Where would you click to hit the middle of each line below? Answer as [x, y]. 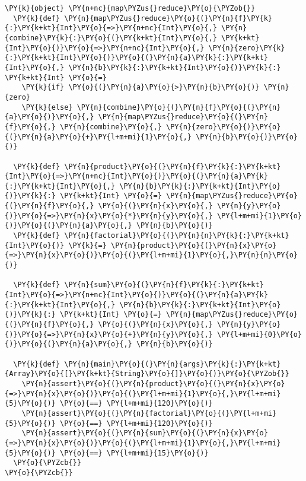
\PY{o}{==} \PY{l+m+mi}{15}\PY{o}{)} [134, 453]
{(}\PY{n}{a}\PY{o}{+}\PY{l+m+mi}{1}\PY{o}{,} [98, 137]
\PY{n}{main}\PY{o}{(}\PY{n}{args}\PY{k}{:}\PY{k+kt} [173, 364]
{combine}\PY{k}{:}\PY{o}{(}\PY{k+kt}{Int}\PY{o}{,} [111, 38]
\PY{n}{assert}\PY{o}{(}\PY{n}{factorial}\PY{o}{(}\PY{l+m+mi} [149, 413]
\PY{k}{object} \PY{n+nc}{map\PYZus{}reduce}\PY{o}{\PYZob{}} [130, 8]
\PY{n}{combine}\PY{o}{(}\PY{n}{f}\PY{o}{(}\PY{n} [179, 107]
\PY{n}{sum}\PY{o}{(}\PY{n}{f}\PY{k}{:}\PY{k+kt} [164, 285]
